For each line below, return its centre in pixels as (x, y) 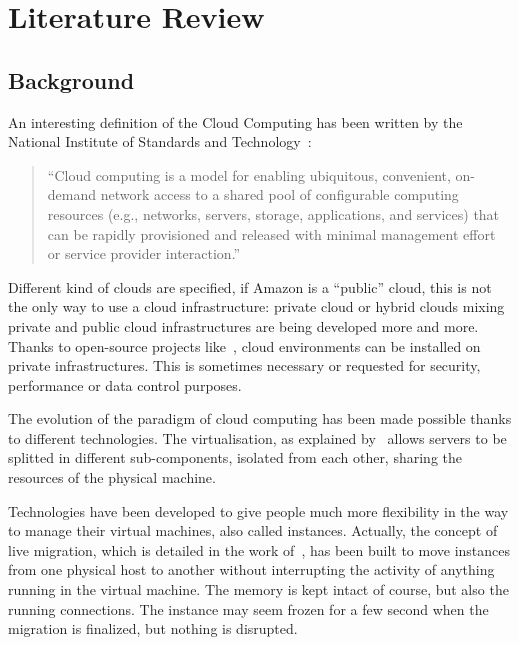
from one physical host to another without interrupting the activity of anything (251, 569)
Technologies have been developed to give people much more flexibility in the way (258, 510)
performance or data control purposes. (125, 384)
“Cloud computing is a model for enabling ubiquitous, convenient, (249, 174)
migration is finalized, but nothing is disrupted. (153, 628)
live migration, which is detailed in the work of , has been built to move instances (259, 549)
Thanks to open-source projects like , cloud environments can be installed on (244, 345)
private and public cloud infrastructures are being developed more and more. (243, 325)
